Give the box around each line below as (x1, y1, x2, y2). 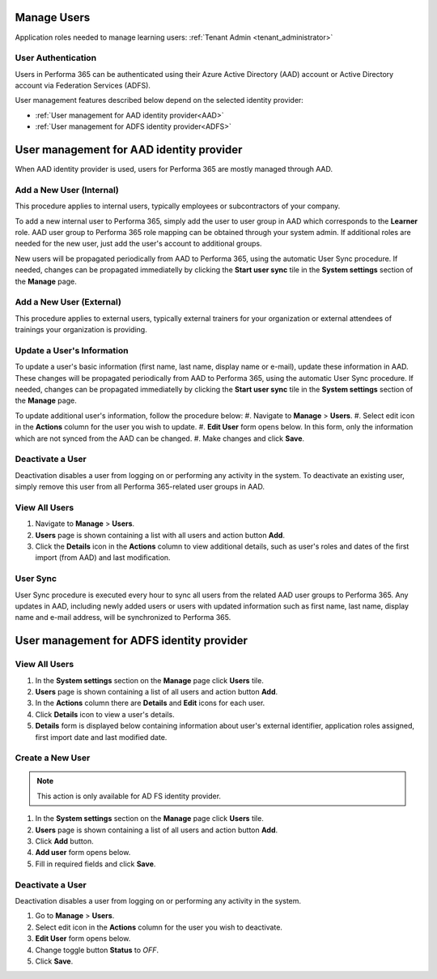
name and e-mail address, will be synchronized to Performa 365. (15, 613, 231, 622)
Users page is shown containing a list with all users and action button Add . (35, 530, 285, 540)
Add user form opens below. (35, 848, 131, 857)
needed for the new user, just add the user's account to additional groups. (15, 239, 262, 249)
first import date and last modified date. (35, 732, 168, 742)
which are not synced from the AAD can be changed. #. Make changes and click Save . (15, 434, 305, 443)
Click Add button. (35, 836, 94, 846)
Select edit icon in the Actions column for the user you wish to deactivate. (35, 922, 283, 932)
